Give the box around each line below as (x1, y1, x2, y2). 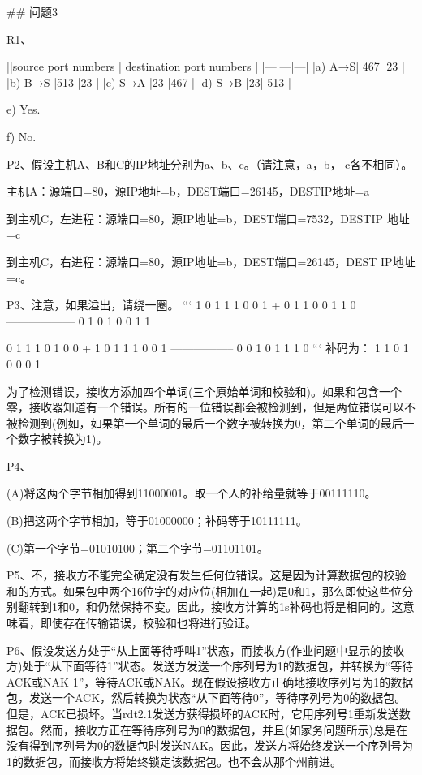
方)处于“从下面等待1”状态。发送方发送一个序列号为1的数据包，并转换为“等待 (6, 657, 414, 674)
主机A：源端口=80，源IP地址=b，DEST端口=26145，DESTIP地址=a (6, 183, 370, 200)
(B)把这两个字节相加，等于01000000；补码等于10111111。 (6, 512, 308, 529)
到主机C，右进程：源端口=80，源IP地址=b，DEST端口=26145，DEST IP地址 (6, 252, 416, 269)
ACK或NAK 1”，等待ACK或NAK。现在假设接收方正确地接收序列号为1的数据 (6, 673, 414, 690)
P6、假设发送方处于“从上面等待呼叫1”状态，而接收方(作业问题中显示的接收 (6, 641, 405, 658)
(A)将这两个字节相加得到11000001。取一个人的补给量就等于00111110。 (6, 484, 377, 502)
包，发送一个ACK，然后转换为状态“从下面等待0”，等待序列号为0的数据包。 (6, 689, 407, 706)
